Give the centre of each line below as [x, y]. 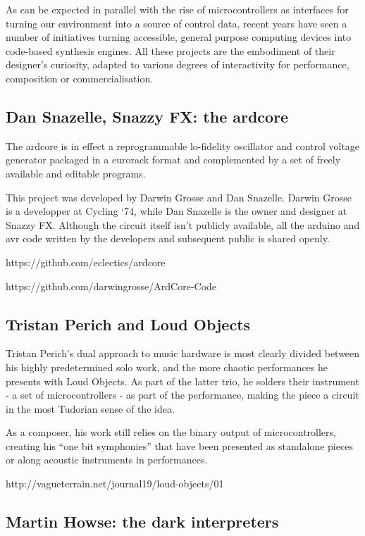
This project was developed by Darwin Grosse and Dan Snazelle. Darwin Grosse [179, 197]
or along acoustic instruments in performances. [107, 460]
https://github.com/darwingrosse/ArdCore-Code [111, 286]
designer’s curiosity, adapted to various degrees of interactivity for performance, [178, 64]
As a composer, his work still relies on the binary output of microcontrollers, [171, 432]
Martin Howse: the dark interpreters [142, 522]
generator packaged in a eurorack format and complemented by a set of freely [173, 160]
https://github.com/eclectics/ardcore [86, 262]
